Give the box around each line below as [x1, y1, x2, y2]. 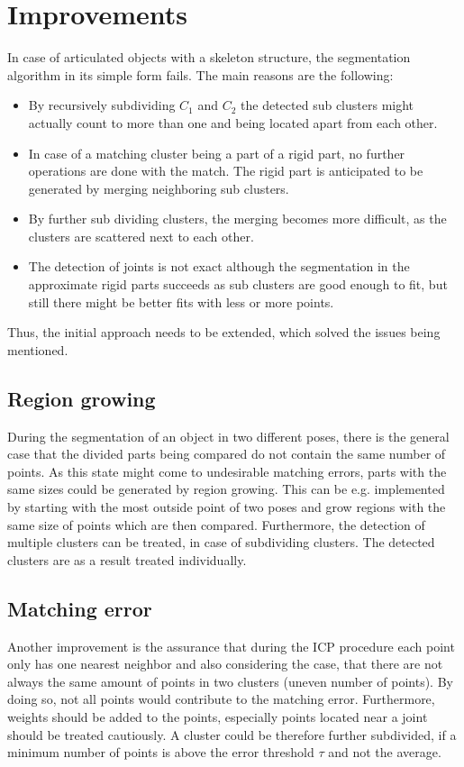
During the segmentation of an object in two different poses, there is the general [7, 426, 450, 445]
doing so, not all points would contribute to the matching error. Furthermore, [7, 689, 435, 708]
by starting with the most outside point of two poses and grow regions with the [7, 498, 446, 516]
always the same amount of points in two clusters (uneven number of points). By [7, 671, 453, 690]
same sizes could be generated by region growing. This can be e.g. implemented [7, 479, 445, 498]
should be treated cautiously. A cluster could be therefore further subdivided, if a [7, 725, 457, 744]
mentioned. [7, 340, 68, 359]
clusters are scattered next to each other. [28, 226, 254, 245]
